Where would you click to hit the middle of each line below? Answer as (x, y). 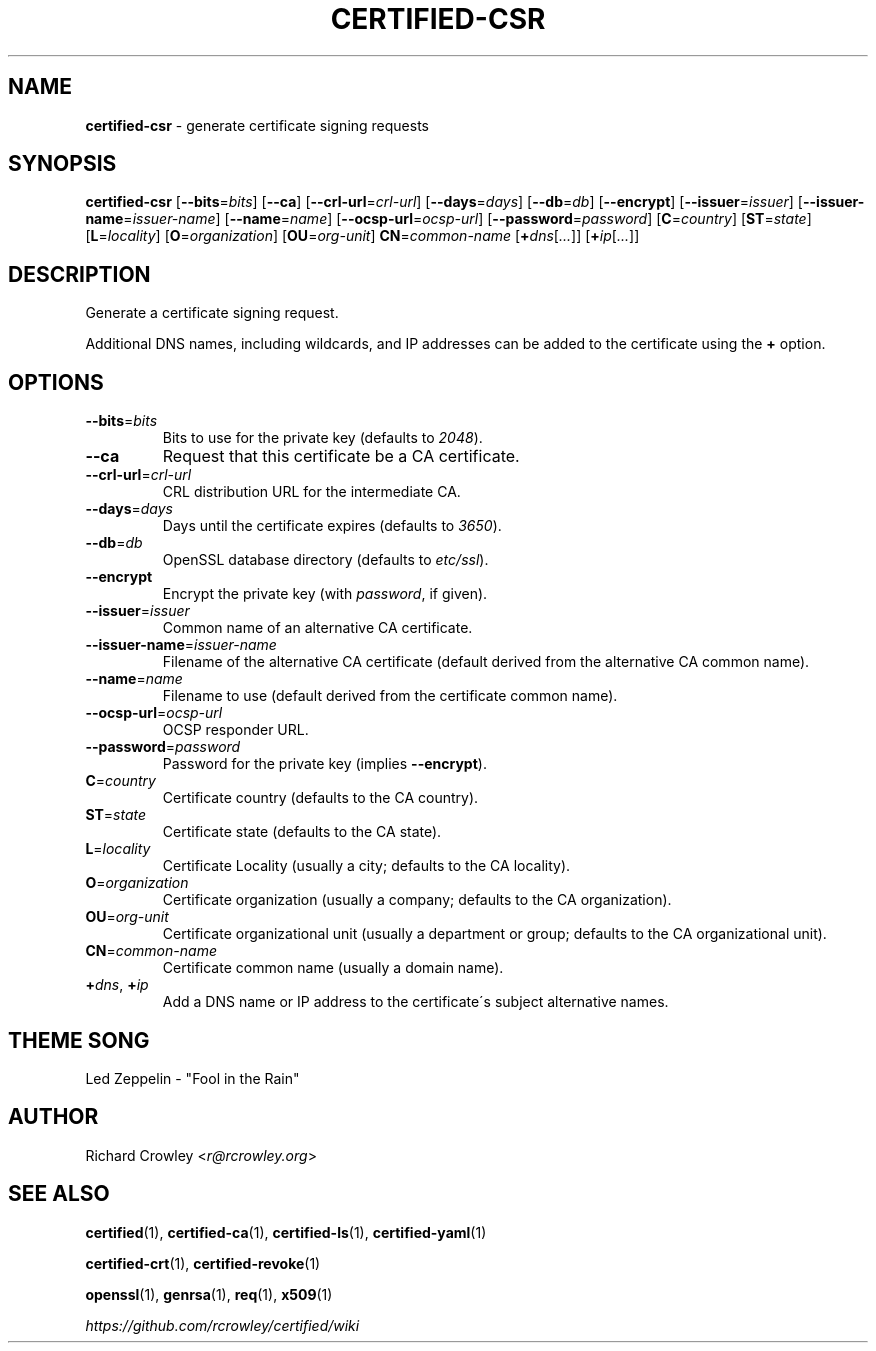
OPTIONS (56, 382)
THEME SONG (79, 1040)
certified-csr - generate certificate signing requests (257, 125)
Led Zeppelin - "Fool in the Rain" (192, 1078)
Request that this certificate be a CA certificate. (341, 456)
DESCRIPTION (79, 274)
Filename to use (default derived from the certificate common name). (390, 696)
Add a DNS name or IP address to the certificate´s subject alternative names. (415, 1002)
